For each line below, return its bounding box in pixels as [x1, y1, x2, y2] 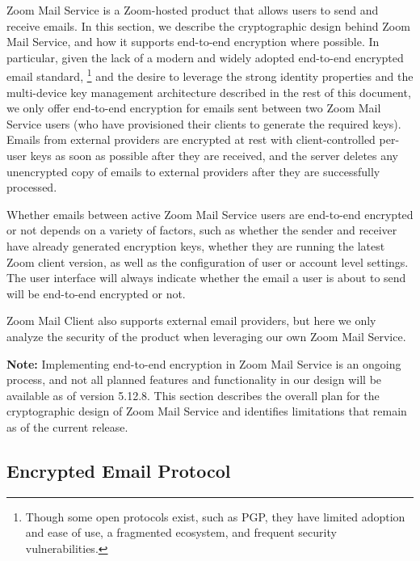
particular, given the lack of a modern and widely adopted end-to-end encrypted [6, 49, 404, 65]
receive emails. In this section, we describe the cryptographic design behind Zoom [6, 17, 410, 34]
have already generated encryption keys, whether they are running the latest [6, 237, 385, 254]
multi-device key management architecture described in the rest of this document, [6, 83, 411, 100]
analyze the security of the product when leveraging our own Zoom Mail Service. [6, 327, 406, 344]
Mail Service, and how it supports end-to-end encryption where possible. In [6, 33, 380, 50]
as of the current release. [6, 418, 128, 435]
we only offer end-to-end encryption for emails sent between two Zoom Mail [6, 99, 381, 116]
